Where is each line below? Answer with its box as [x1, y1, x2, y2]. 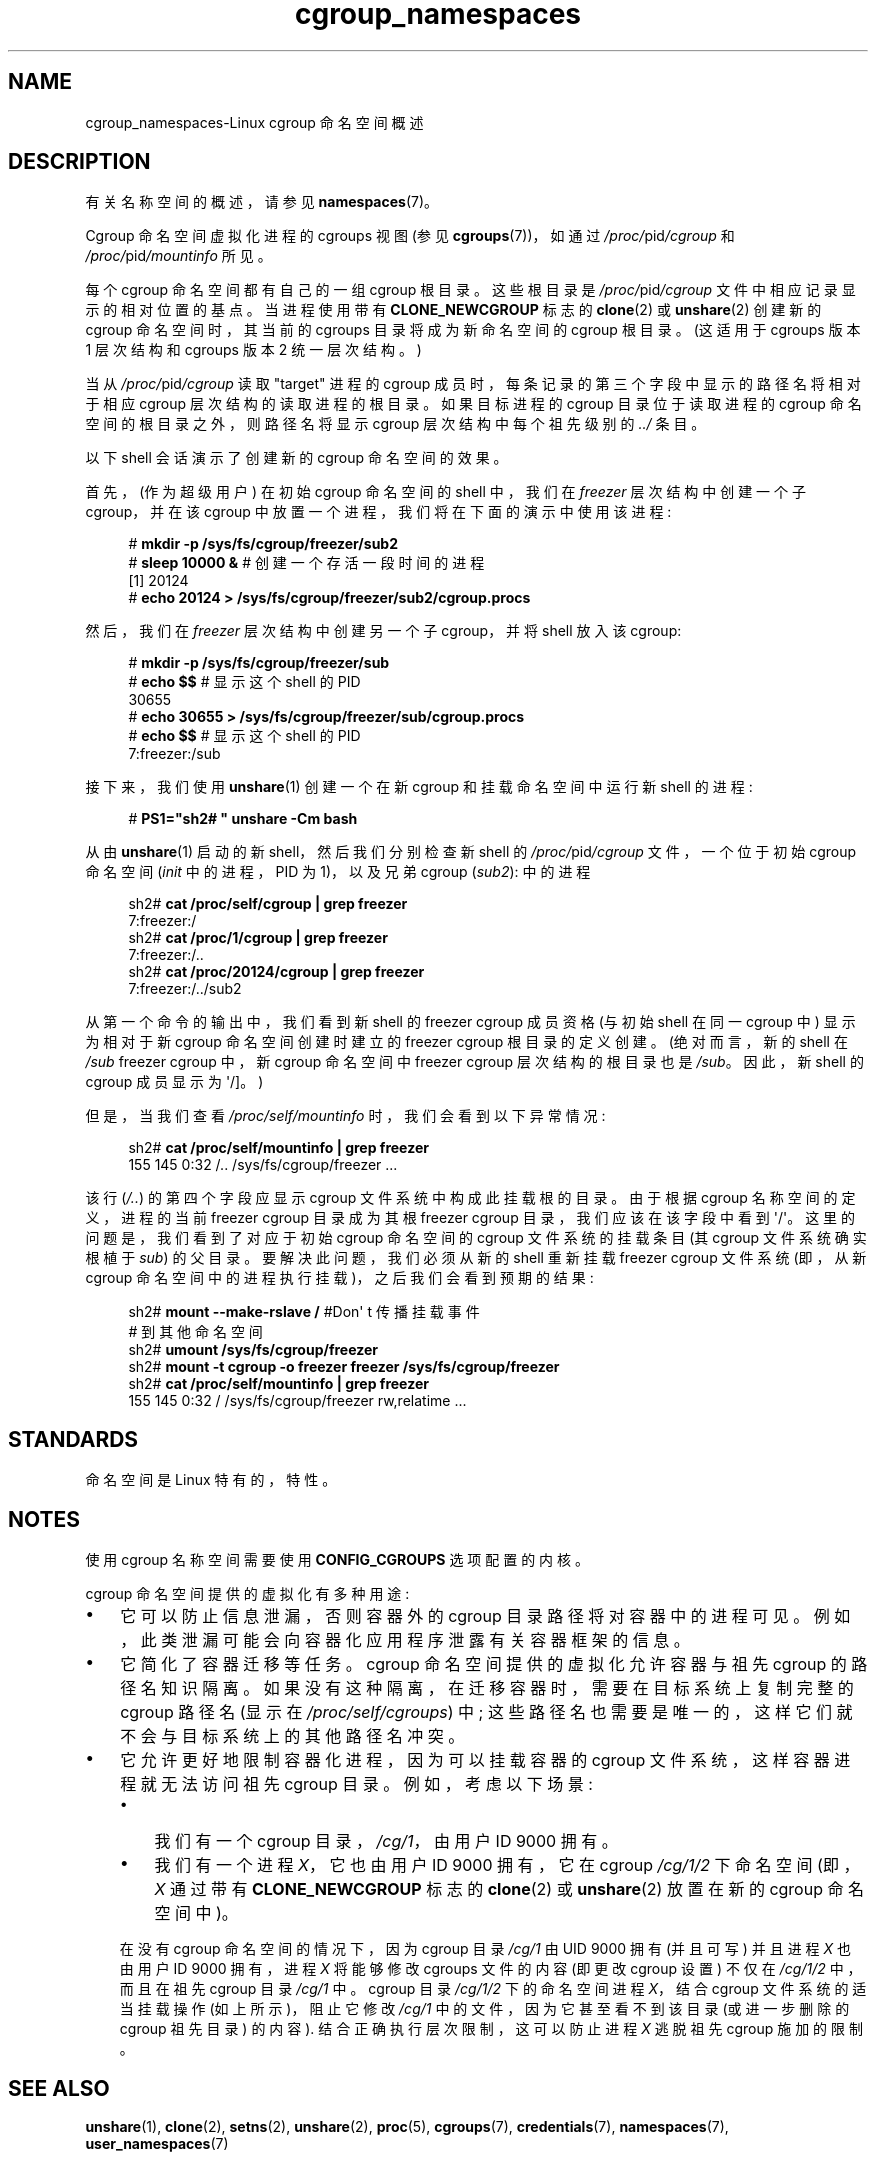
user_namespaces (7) [85, 2134, 229, 2152]
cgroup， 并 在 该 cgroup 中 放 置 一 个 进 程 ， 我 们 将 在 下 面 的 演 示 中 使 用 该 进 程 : [85, 503, 672, 521]
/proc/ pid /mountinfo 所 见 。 [85, 247, 272, 265]
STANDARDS [8, 1426, 139, 1452]
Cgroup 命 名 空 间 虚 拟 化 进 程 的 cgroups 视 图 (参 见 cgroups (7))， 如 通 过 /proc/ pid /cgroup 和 [85, 227, 735, 245]
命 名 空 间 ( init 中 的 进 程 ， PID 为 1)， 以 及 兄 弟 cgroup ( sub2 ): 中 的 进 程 [85, 863, 591, 881]
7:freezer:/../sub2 [128, 980, 242, 998]
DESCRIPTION [8, 149, 151, 175]
